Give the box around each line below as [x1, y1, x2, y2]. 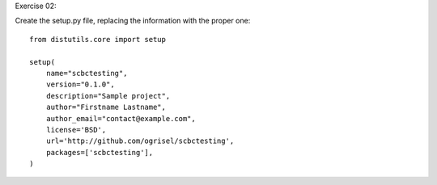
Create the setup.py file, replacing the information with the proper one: [15, 16, 251, 26]
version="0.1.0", [45, 80, 115, 89]
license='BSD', [45, 125, 107, 134]
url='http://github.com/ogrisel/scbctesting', [45, 137, 235, 145]
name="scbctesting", [45, 69, 128, 78]
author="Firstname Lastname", [45, 103, 166, 112]
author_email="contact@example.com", [45, 114, 196, 123]
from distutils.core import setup [29, 35, 166, 44]
